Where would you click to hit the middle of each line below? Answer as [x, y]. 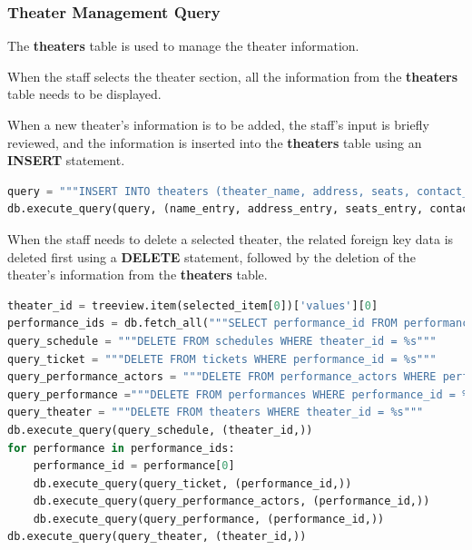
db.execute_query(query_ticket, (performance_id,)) [192, 483]
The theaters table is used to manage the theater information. [183, 46]
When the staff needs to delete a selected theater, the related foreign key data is [231, 238]
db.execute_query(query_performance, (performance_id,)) [209, 519]
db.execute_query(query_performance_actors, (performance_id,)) [231, 501]
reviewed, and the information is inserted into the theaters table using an [215, 142]
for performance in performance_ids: [121, 448]
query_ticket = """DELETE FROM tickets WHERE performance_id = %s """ [222, 359]
